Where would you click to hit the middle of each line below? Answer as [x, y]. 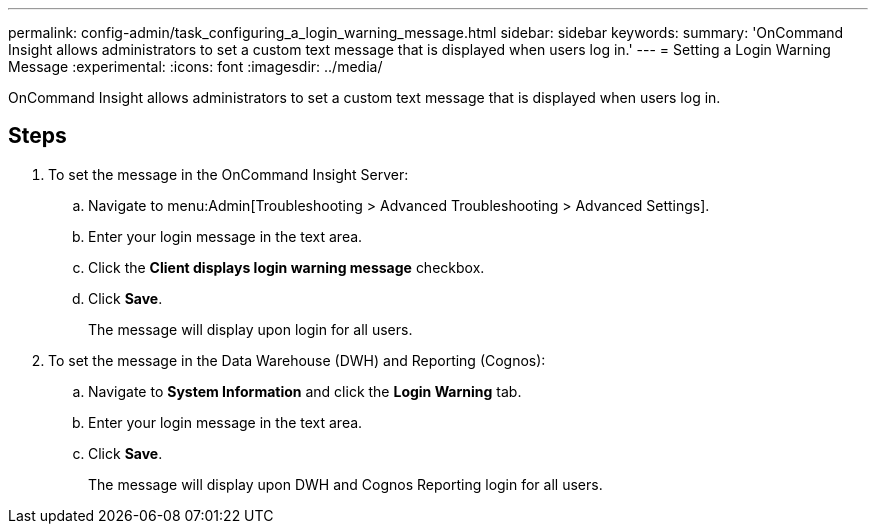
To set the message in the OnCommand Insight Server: [228, 174]
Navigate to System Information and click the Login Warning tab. [305, 391]
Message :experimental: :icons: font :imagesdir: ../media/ [195, 66]
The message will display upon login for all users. [250, 329]
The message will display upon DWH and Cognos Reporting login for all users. [345, 484]
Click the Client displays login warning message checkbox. [286, 267]
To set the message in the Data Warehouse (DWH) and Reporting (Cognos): [297, 360]
